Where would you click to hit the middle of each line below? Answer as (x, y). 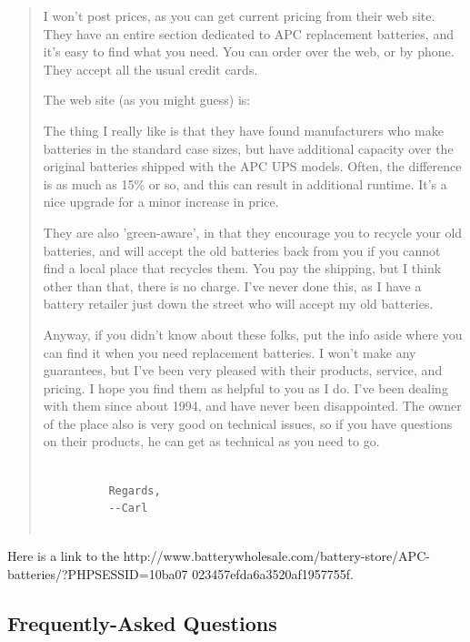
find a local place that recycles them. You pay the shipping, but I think (242, 268)
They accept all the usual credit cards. (150, 69)
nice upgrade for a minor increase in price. (161, 202)
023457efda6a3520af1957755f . (273, 574)
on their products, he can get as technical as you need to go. (211, 441)
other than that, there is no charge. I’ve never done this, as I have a (232, 285)
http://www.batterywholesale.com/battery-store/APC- (276, 556)
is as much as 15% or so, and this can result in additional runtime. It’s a (245, 183)
